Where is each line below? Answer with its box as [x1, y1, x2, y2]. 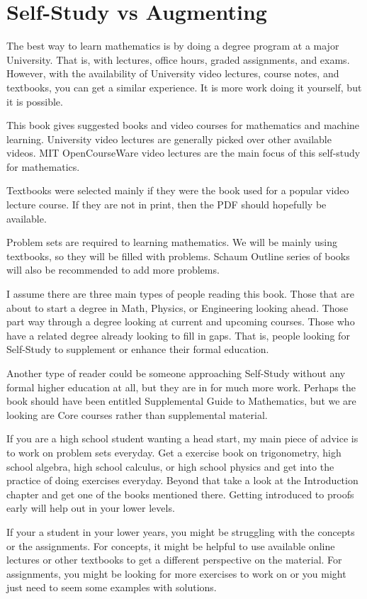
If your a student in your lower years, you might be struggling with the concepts [6, 524, 355, 539]
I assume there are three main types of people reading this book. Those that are [6, 286, 354, 301]
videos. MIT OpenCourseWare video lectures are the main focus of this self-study [6, 145, 361, 160]
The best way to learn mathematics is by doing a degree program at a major [6, 38, 339, 53]
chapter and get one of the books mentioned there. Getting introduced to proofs [6, 486, 354, 501]
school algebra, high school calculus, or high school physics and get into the [6, 459, 334, 474]
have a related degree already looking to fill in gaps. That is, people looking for [6, 328, 350, 342]
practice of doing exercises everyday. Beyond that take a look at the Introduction [6, 473, 358, 488]
